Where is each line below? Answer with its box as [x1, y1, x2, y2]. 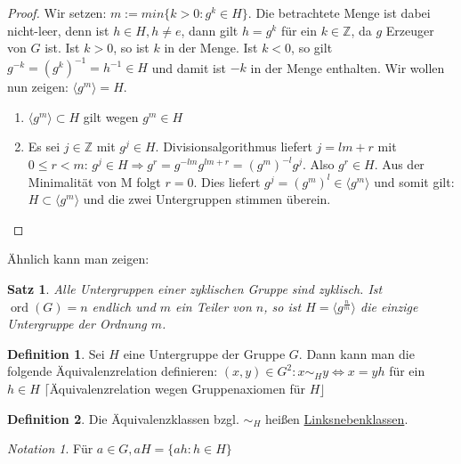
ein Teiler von [175, 297, 252, 315]
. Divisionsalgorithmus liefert [155, 137, 312, 156]
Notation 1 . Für [7, 439, 93, 458]
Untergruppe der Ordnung [7, 314, 147, 333]
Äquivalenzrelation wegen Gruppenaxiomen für [49, 379, 305, 397]
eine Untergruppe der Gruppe [123, 344, 286, 362]
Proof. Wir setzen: [7, 4, 107, 21]
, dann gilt [181, 20, 239, 39]
